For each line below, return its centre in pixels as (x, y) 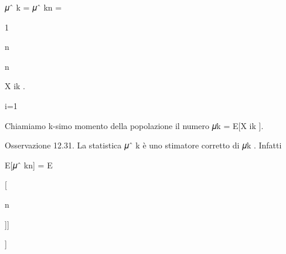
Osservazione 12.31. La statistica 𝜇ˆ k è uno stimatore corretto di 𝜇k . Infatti (143, 145)
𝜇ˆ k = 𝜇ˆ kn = (33, 7)
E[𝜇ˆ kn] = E (29, 165)
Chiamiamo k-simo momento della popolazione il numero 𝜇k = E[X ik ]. (134, 125)
